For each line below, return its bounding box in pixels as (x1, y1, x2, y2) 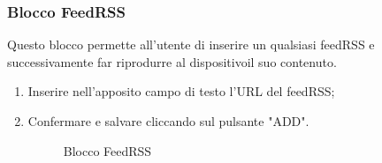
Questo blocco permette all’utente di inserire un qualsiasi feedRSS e (7, 35, 375, 54)
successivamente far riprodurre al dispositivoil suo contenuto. (7, 52, 337, 70)
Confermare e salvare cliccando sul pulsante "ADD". (27, 112, 309, 130)
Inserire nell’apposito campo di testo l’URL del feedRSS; (27, 82, 335, 100)
